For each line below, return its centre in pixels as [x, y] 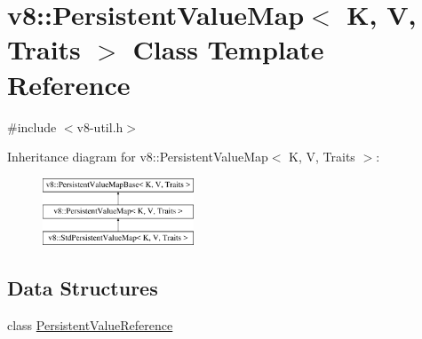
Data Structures [83, 288]
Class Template [228, 49]
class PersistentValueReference [90, 325]
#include [32, 126]
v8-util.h [100, 126]
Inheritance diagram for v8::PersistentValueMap [138, 157]
